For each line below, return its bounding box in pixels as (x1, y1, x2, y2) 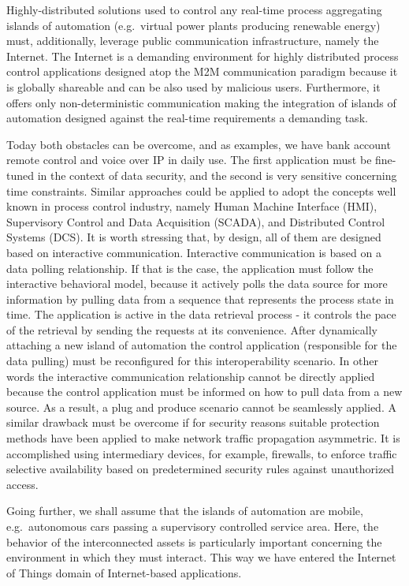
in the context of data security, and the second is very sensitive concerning (37, 166, 397, 183)
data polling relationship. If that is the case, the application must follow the (6, 259, 374, 276)
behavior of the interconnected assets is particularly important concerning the (6, 533, 382, 550)
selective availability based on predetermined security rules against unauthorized (6, 461, 395, 477)
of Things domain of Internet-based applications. (6, 564, 242, 580)
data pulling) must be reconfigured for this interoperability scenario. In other (6, 353, 378, 369)
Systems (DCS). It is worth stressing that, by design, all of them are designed (6, 229, 381, 245)
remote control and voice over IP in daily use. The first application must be (6, 151, 372, 168)
